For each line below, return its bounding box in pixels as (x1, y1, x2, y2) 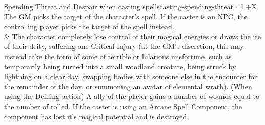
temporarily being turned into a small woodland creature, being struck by (4, 61, 236, 71)
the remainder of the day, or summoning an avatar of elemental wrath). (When (4, 81, 252, 91)
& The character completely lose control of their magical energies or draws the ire (4, 31, 261, 41)
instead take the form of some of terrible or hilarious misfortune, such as (4, 51, 232, 61)
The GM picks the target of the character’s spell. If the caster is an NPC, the (4, 11, 248, 21)
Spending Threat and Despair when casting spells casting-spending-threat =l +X (4, 1, 257, 11)
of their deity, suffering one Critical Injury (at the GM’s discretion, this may (4, 41, 244, 52)
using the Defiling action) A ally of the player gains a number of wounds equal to (4, 91, 259, 102)
